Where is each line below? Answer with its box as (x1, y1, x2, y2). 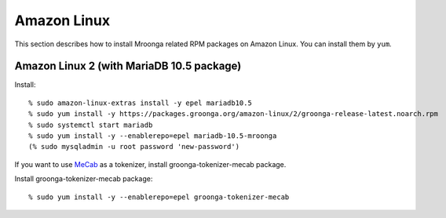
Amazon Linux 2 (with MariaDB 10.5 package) (14, 60, 242, 73)
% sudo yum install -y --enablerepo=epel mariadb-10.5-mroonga (28, 132, 277, 140)
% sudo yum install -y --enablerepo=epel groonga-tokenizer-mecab (28, 192, 290, 202)
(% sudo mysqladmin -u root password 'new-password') (28, 142, 239, 151)
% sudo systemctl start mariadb (28, 120, 153, 129)
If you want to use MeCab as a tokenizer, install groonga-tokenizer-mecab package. (14, 159, 287, 169)
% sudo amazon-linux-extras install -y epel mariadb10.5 (28, 98, 253, 107)
